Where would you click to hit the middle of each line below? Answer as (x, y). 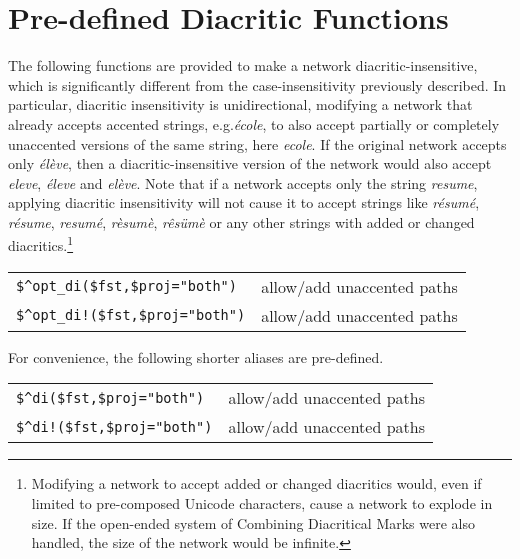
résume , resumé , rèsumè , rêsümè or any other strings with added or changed (241, 221)
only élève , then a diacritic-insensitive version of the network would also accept (250, 163)
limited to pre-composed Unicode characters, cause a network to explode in (262, 502)
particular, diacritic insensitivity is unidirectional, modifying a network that (240, 104)
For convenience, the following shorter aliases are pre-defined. (196, 356)
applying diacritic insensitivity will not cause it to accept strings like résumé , (244, 202)
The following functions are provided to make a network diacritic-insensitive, (243, 65)
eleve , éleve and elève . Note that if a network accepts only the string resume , (243, 182)
